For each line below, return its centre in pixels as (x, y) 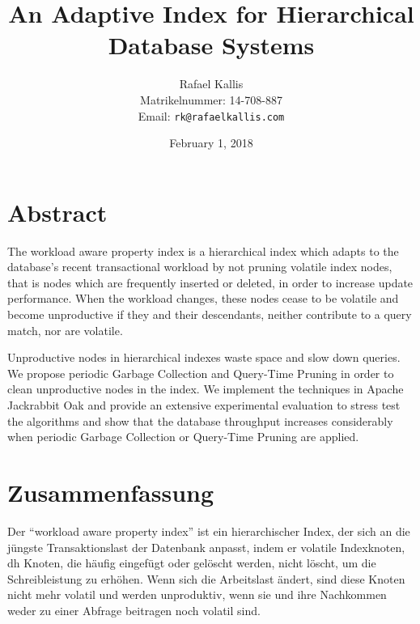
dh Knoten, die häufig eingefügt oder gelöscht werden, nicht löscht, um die (192, 563)
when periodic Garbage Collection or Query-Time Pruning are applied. (183, 437)
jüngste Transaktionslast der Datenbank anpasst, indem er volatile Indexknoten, (206, 547)
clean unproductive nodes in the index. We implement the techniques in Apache (206, 389)
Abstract (57, 212)
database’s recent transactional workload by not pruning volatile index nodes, (200, 267)
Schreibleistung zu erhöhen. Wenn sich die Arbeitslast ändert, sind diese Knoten (206, 578)
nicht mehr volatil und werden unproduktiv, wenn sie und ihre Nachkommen (197, 594)
